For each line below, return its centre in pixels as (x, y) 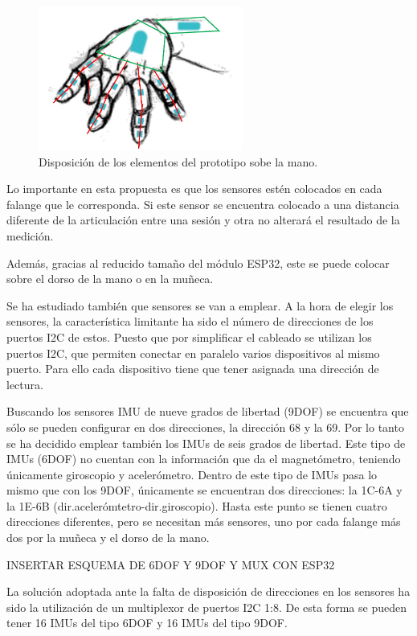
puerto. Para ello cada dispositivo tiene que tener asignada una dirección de (193, 369)
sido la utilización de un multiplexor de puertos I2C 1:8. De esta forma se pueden (206, 607)
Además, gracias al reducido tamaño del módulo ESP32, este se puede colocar (198, 263)
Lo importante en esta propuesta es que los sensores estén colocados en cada (194, 189)
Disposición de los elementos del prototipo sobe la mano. (178, 161)
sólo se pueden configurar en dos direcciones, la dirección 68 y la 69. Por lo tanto (205, 427)
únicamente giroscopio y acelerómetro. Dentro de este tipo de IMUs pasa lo (192, 474)
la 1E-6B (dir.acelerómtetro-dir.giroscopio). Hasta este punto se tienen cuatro (197, 505)
